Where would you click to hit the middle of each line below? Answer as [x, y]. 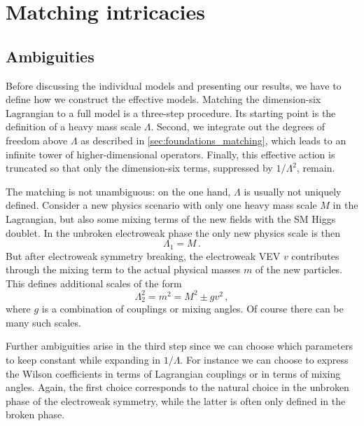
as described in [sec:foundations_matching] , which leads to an [213, 140]
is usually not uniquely [293, 191]
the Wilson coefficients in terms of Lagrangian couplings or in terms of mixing [173, 373]
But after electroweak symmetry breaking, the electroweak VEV [143, 255]
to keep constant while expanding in [83, 360]
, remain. [316, 168]
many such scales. [43, 322]
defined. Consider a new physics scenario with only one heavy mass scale [161, 205]
